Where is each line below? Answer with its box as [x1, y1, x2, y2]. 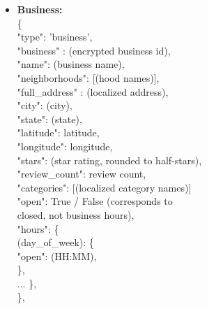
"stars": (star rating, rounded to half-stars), [17, 152, 202, 167]
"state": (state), [17, 111, 82, 126]
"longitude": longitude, [17, 138, 113, 153]
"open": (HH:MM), [17, 248, 97, 263]
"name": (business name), [17, 57, 125, 71]
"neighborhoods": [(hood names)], [17, 70, 160, 85]
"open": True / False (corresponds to [17, 194, 173, 208]
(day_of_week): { [17, 235, 94, 250]
